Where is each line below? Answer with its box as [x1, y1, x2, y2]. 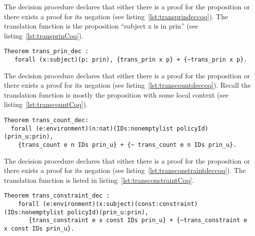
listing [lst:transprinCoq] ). [4, 30, 84, 40]
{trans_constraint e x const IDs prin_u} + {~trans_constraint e [29, 217, 247, 224]
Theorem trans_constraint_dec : [4, 192, 110, 200]
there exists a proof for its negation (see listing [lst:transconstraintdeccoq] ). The [4, 165, 246, 175]
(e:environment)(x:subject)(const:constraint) [42, 201, 198, 208]
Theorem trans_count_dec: [4, 117, 89, 124]
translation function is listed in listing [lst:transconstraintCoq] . [4, 174, 194, 185]
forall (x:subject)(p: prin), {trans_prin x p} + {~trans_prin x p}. [14, 56, 247, 64]
